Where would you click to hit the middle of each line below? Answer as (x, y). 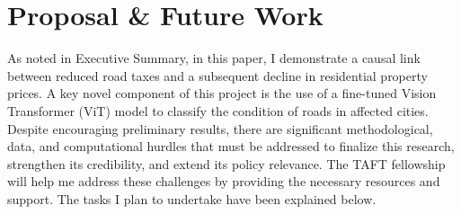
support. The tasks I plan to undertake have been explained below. (192, 198)
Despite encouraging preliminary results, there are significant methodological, (220, 128)
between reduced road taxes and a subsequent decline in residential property (217, 75)
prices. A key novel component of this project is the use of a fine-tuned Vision (222, 93)
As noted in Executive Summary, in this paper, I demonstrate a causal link (214, 58)
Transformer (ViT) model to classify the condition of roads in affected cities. (218, 110)
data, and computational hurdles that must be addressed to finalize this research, (231, 146)
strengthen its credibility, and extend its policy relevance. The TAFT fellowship (226, 163)
